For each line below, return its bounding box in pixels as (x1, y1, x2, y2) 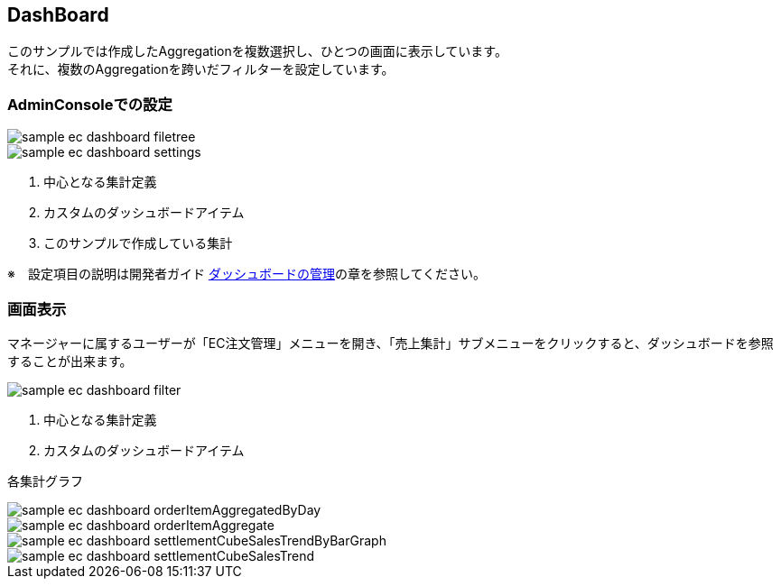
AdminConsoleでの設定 (7, 95, 172, 114)
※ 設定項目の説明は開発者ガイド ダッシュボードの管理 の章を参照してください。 (7, 266, 487, 282)
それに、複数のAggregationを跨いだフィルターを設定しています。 (7, 61, 395, 78)
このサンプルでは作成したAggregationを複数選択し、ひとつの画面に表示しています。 (7, 43, 507, 60)
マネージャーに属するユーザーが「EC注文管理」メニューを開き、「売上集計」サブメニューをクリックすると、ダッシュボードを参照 (7, 334, 774, 351)
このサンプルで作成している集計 (43, 235, 233, 252)
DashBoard (7, 4, 109, 26)
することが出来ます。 (7, 353, 133, 369)
